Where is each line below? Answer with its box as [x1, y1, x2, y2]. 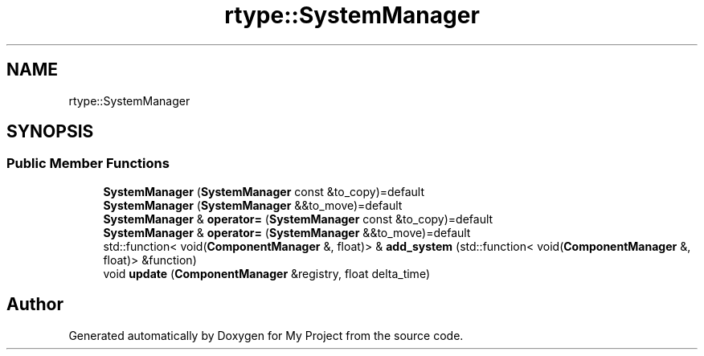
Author [6, 294, 63, 315]
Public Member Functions [6, 155, 170, 172]
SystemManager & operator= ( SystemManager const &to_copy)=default [103, 211, 493, 226]
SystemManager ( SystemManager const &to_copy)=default [103, 184, 425, 198]
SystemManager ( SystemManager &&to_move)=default [103, 198, 403, 212]
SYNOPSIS [6, 121, 94, 142]
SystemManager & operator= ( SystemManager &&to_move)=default [103, 225, 471, 239]
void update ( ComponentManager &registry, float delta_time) [103, 266, 430, 280]
